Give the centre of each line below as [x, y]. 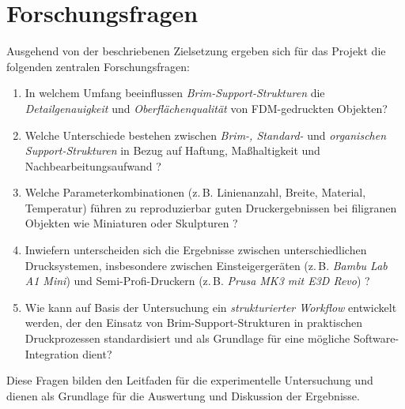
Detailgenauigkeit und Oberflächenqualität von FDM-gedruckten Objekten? [206, 108]
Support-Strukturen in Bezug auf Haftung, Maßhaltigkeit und [172, 150]
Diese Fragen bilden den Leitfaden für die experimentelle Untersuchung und [190, 380]
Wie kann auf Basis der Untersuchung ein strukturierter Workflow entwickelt [211, 307]
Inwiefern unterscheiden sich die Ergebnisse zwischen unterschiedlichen [196, 250]
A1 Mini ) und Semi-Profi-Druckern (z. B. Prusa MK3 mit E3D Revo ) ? [197, 281]
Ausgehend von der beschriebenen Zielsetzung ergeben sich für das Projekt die [196, 51]
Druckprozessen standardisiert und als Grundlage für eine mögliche [187, 338]
